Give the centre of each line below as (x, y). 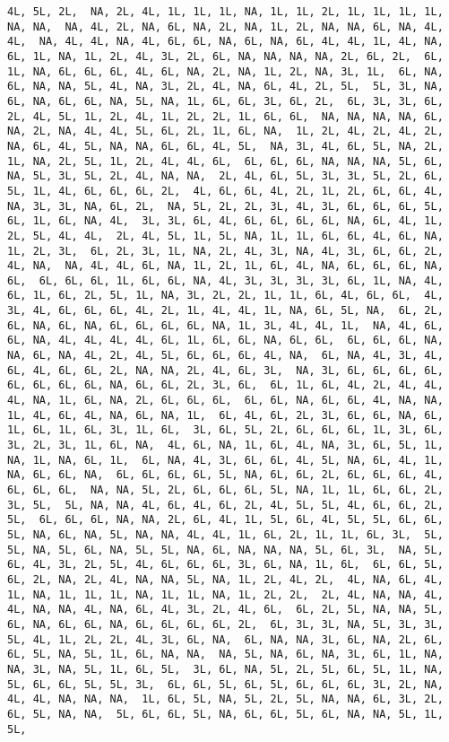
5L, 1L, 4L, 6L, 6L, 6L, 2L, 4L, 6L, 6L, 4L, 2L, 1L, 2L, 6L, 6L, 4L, (225, 191)
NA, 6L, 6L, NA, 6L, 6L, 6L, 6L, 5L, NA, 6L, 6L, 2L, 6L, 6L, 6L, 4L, (225, 475)
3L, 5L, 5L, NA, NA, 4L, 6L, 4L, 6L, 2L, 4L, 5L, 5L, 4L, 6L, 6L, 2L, (225, 505)
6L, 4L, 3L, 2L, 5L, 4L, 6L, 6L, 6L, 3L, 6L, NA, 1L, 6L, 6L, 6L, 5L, (225, 565)
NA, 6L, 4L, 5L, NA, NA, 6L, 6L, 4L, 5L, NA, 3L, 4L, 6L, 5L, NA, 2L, (225, 146)
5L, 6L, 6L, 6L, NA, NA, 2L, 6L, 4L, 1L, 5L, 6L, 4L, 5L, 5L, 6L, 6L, (225, 520)
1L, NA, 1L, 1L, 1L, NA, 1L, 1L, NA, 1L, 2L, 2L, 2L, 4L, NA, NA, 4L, (225, 594)
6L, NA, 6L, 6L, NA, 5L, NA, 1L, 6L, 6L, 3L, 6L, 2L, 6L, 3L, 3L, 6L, (225, 101)
